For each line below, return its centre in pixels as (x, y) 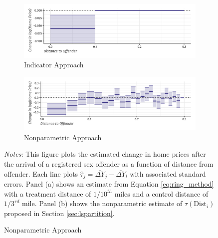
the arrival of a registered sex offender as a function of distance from (109, 163)
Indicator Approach (54, 65)
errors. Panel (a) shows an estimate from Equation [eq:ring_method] (109, 184)
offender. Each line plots (41, 173)
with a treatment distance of (48, 193)
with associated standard (168, 173)
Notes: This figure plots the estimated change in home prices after (105, 154)
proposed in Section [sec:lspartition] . (59, 213)
